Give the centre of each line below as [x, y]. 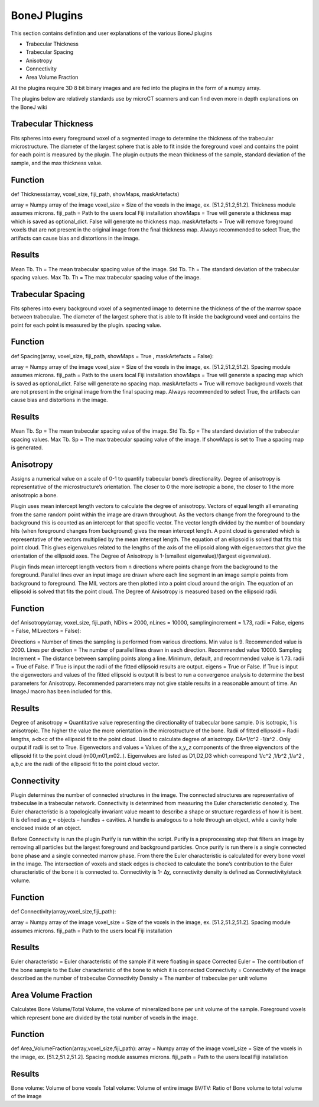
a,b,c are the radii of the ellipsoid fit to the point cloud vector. [85, 764]
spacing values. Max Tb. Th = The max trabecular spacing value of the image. [106, 277]
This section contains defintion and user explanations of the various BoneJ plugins [112, 33]
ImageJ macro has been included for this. [61, 691]
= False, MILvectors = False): [46, 631]
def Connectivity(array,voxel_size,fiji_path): [64, 911]
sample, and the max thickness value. [57, 163]
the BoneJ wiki [29, 107]
